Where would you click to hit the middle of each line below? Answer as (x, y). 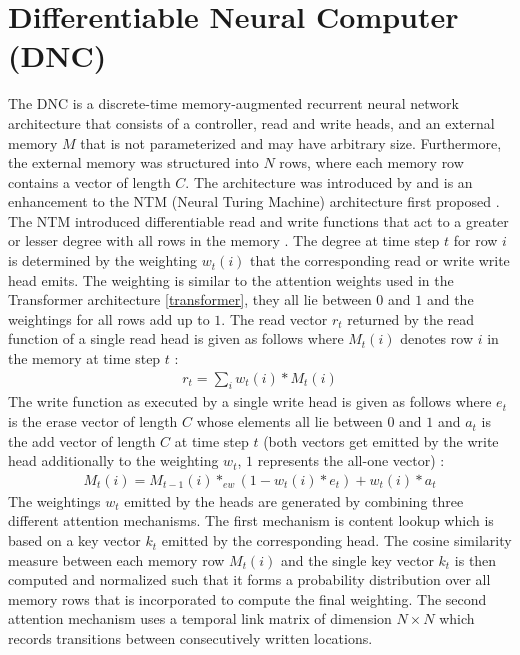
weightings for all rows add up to (109, 318)
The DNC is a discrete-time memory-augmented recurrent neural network (233, 103)
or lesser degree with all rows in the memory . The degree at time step (224, 240)
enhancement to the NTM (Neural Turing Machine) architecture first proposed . (254, 201)
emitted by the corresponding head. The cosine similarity (336, 540)
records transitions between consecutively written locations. (190, 638)
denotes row (436, 338)
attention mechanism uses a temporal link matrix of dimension (200, 618)
